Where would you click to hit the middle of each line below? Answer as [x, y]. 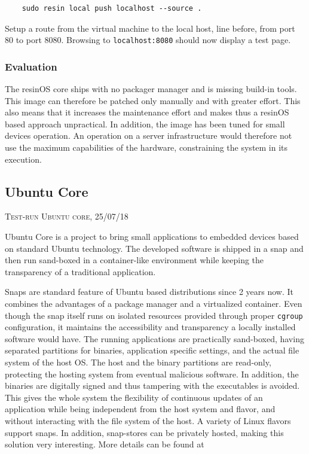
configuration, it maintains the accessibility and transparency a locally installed [150, 327]
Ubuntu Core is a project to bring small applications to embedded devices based [152, 237]
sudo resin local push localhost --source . [112, 8]
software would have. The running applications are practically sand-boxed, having [154, 338]
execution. [23, 159]
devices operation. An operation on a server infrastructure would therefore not [149, 135]
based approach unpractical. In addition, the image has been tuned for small [145, 124]
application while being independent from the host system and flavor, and [140, 409]
